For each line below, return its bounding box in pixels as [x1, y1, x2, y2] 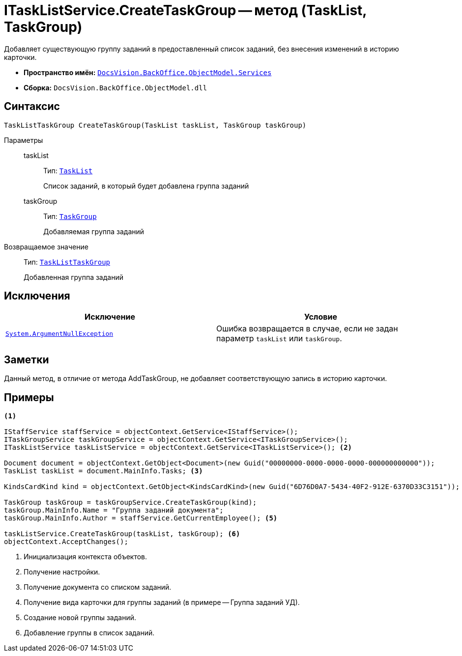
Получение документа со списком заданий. [24, 583, 172, 592]
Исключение [85, 312, 135, 322]
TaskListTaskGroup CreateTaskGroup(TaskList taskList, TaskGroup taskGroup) [4, 121, 307, 129]
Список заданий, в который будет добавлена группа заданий [43, 181, 249, 190]
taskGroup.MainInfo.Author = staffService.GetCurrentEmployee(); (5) [4, 514, 278, 522]
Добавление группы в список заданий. [24, 629, 155, 637]
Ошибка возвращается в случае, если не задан [216, 324, 398, 334]
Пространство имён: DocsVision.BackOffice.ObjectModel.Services [24, 68, 272, 77]
